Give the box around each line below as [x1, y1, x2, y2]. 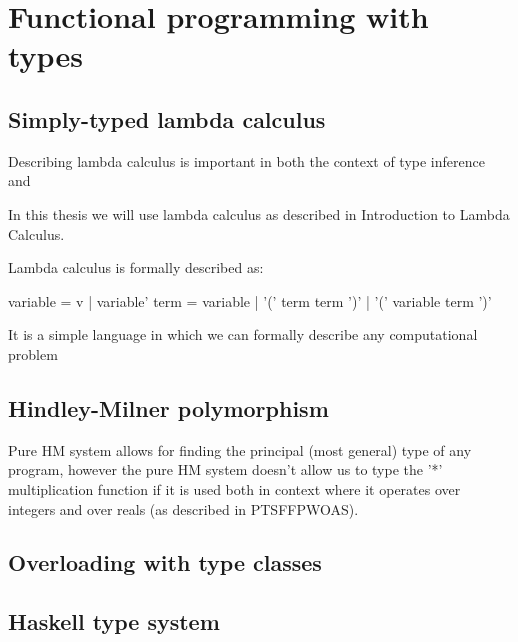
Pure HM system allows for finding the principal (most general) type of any [8, 439, 472, 460]
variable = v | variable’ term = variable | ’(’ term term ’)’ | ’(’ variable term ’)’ [8, 290, 492, 311]
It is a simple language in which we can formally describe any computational [8, 324, 478, 345]
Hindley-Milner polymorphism [8, 392, 329, 423]
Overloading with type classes [8, 547, 322, 578]
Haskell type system [8, 606, 220, 637]
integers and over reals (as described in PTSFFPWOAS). [8, 498, 359, 519]
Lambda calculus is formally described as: [8, 257, 264, 278]
